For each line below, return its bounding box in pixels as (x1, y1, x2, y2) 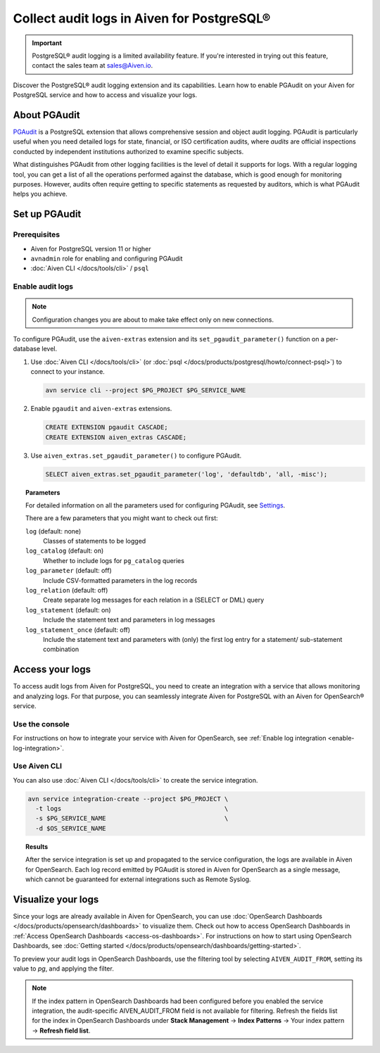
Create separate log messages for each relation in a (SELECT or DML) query (43, 595, 265, 605)
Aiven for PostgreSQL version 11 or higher (30, 244, 151, 253)
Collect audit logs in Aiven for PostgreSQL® (13, 11, 271, 26)
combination (43, 645, 80, 654)
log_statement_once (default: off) (25, 625, 130, 633)
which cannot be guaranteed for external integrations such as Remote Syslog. (25, 875, 251, 883)
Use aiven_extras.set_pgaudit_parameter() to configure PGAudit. (30, 451, 242, 460)
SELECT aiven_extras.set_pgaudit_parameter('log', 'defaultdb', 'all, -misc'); (45, 470, 328, 478)
